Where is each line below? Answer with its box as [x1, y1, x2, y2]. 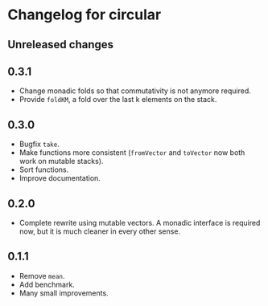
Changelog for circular [7, 6, 162, 24]
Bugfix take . [19, 139, 60, 149]
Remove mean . [19, 271, 65, 280]
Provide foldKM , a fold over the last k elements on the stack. [19, 95, 217, 104]
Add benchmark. [19, 279, 76, 289]
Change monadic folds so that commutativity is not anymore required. [19, 86, 251, 96]
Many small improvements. [19, 288, 109, 298]
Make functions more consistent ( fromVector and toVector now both [19, 148, 245, 157]
